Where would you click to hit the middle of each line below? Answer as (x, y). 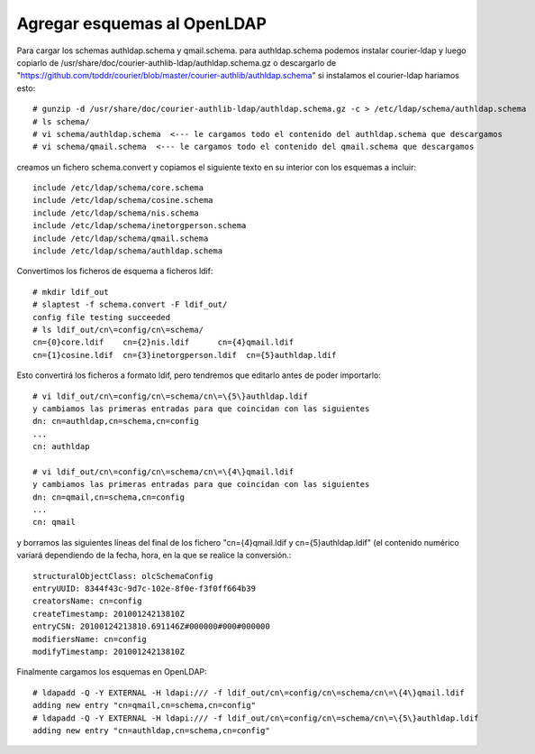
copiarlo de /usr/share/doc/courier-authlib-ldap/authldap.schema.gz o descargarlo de (177, 62)
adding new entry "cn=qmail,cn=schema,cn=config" (145, 705)
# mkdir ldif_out (71, 292)
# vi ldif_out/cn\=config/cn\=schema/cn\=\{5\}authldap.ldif (170, 396)
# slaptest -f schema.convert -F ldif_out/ (130, 305)
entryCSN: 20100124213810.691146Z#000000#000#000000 (151, 626)
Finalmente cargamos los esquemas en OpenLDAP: (112, 672)
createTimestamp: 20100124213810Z (109, 614)
